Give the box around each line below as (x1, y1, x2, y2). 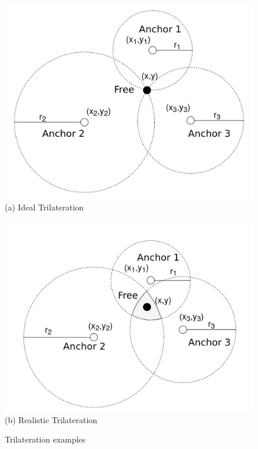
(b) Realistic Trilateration (5, 413, 97, 425)
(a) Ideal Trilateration (5, 201, 84, 213)
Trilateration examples (5, 433, 86, 445)
